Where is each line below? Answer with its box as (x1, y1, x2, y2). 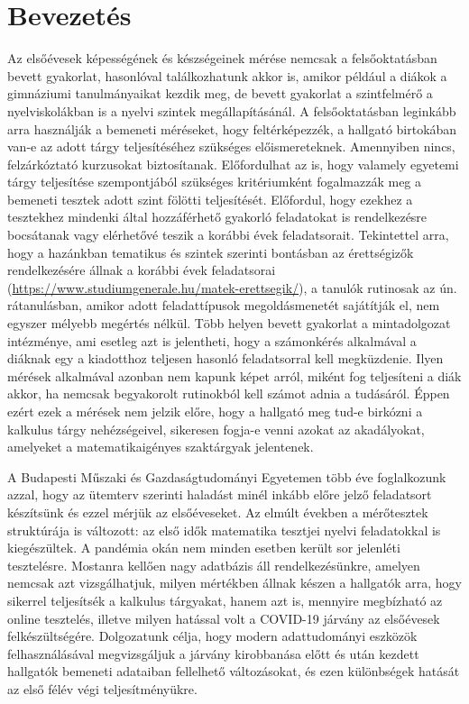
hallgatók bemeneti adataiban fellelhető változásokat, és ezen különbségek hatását (7, 662, 460, 681)
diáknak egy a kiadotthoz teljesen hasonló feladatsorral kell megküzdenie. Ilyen (7, 349, 444, 368)
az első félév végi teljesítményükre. (7, 679, 198, 698)
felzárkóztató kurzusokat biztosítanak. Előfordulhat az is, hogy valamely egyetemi (7, 154, 459, 173)
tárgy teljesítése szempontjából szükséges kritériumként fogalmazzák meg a (7, 172, 422, 191)
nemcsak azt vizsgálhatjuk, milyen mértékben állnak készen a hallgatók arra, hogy (7, 573, 462, 592)
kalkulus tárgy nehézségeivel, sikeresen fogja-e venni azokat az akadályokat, (7, 419, 425, 438)
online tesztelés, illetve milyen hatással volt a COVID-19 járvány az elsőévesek (7, 608, 440, 627)
